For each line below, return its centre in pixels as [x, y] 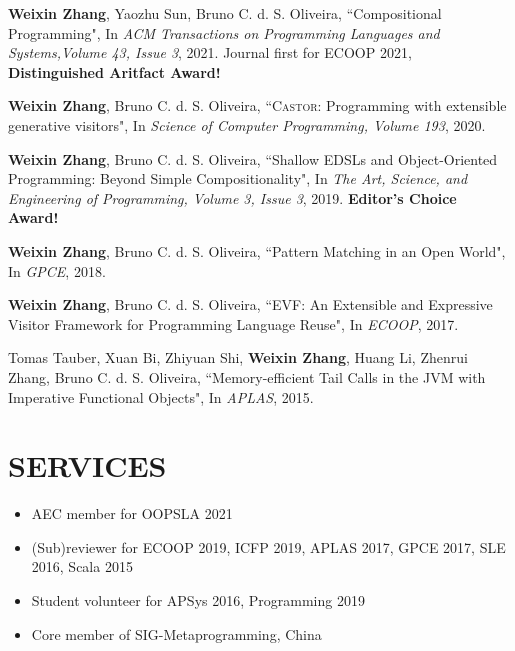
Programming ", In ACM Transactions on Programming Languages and [224, 32]
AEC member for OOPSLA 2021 [132, 513]
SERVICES [87, 465]
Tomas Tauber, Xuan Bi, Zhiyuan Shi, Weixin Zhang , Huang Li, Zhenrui [238, 357]
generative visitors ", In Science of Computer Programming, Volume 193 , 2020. [247, 124]
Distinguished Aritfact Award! [114, 71]
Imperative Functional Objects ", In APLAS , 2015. [161, 396]
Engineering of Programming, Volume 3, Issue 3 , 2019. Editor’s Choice [232, 197]
